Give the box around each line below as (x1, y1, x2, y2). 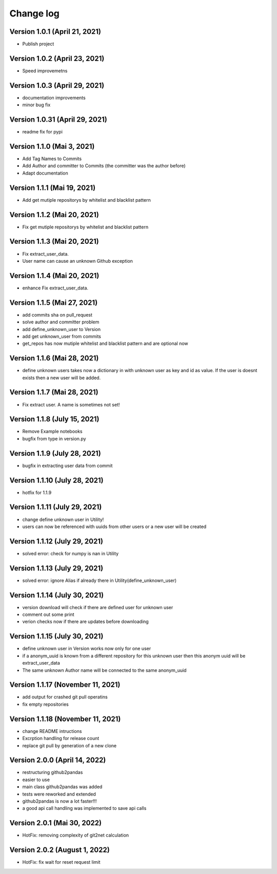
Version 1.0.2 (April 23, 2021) (9, 54, 105, 63)
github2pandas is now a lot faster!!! (22, 798, 97, 804)
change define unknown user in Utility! (22, 516, 104, 522)
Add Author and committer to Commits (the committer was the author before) (22, 163, 186, 169)
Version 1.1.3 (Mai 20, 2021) (9, 237, 100, 246)
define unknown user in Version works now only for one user (22, 646, 151, 652)
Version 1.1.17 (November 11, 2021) (9, 681, 121, 689)
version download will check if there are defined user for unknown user (22, 604, 173, 610)
